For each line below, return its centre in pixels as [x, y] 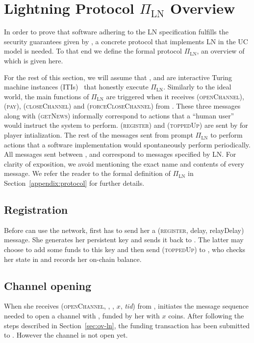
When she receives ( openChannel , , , [59, 306]
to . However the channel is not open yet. [66, 335]
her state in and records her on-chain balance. [73, 259]
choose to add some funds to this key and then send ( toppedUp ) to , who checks [125, 249]
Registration [36, 210]
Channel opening [48, 285]
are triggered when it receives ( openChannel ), [175, 96]
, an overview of [221, 51]
